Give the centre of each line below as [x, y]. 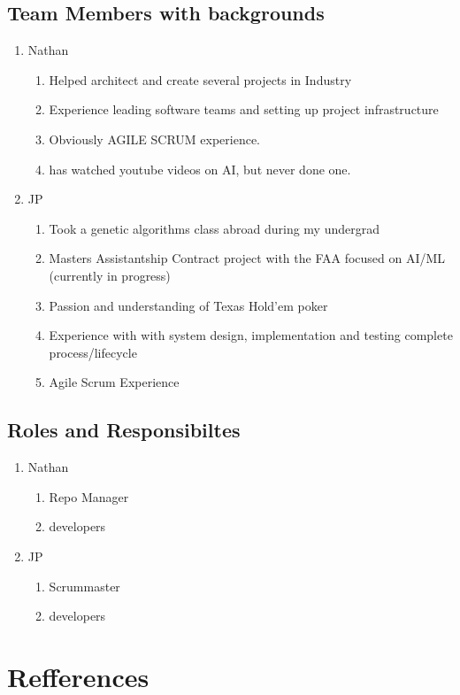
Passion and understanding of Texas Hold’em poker [188, 305]
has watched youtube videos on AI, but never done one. [200, 169]
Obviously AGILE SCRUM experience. [155, 139]
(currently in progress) [110, 275]
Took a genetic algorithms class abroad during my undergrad [214, 228]
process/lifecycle [93, 352]
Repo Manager [89, 496]
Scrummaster [84, 586]
